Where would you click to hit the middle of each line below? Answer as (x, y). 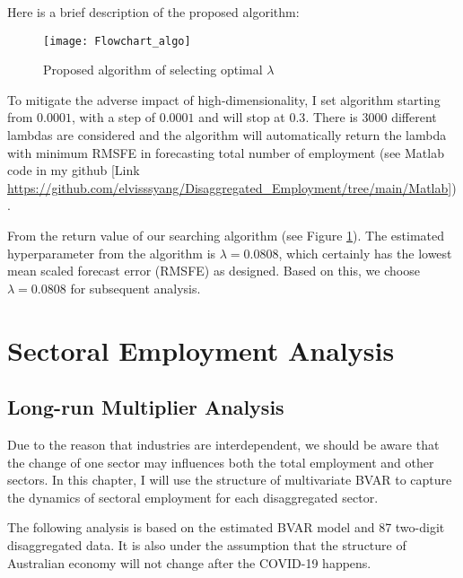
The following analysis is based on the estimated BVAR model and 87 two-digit (226, 527)
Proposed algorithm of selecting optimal (153, 70)
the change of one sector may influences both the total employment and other (221, 462)
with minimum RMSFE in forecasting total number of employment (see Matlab (226, 152)
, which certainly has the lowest (365, 253)
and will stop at (242, 117)
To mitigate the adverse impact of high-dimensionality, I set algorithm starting (224, 99)
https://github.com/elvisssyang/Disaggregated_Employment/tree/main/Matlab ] (230, 187)
